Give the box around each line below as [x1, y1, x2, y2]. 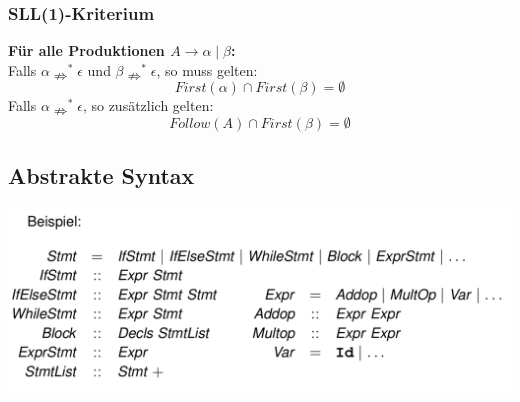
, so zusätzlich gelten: [82, 95, 214, 116]
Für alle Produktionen [8, 40, 165, 61]
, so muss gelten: [156, 59, 258, 80]
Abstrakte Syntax [8, 160, 195, 191]
